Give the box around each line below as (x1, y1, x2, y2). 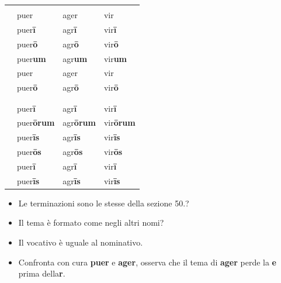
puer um (17, 52, 46, 64)
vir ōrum (103, 116, 136, 129)
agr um (63, 52, 88, 64)
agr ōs (63, 146, 83, 158)
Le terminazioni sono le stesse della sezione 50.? (18, 196, 189, 209)
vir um (103, 52, 127, 64)
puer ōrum (17, 116, 55, 129)
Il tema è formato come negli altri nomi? (18, 216, 164, 229)
